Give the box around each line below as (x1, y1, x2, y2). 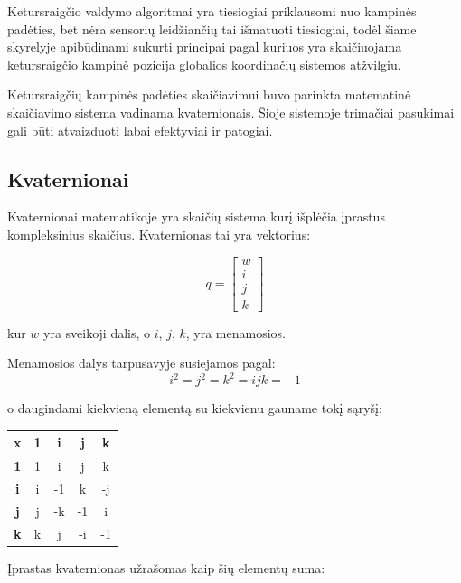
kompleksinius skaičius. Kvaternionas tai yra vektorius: (7, 224, 311, 243)
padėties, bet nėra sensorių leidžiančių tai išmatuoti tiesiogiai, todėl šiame (7, 19, 417, 38)
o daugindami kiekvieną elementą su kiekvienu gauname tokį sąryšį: (7, 399, 382, 418)
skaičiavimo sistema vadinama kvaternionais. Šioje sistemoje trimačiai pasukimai (7, 102, 455, 121)
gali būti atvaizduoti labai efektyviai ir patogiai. (7, 120, 273, 139)
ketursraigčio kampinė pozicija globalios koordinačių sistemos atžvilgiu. (7, 54, 401, 73)
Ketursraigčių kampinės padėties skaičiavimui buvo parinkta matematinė (7, 85, 411, 104)
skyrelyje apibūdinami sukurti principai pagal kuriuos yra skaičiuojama (7, 37, 402, 56)
